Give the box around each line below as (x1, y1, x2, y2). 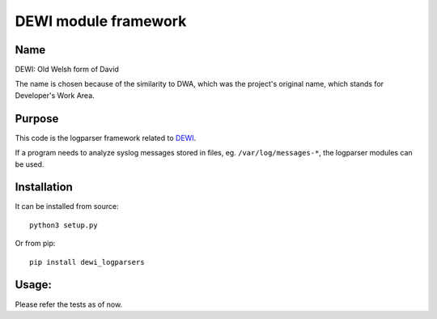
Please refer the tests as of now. (15, 300, 123, 309)
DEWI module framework (15, 12, 187, 30)
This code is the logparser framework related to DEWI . (15, 133, 197, 142)
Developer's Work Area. (15, 90, 95, 100)
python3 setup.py (29, 220, 98, 230)
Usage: (15, 278, 53, 291)
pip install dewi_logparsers (29, 257, 145, 266)
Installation (15, 181, 73, 194)
